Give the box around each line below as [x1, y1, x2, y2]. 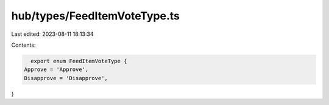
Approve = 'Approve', [24, 66, 89, 73]
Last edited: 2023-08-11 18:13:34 [11, 30, 94, 38]
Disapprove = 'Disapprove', [24, 75, 108, 81]
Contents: [11, 41, 36, 49]
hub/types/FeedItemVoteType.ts [11, 9, 180, 22]
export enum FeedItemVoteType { [30, 58, 127, 64]
